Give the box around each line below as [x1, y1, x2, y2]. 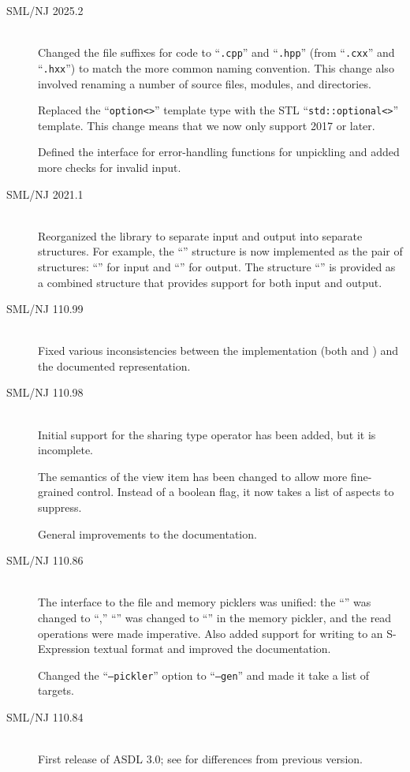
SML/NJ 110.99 [6, 300, 84, 317]
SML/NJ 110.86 [6, 552, 84, 569]
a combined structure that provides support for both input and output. [38, 274, 382, 290]
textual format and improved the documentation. [93, 640, 331, 657]
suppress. [38, 499, 82, 516]
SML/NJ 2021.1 [6, 185, 84, 202]
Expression [38, 640, 91, 657]
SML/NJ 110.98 [6, 384, 84, 401]
